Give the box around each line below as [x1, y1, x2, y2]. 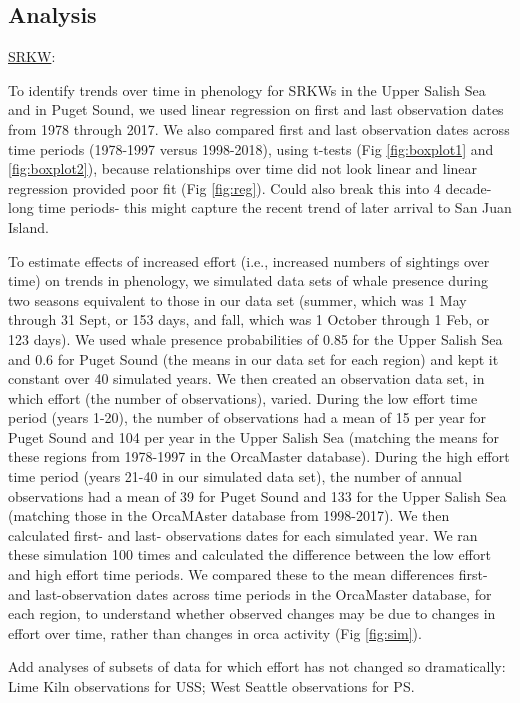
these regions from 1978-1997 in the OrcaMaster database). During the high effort [8, 446, 510, 467]
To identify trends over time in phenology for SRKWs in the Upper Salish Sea [8, 79, 486, 100]
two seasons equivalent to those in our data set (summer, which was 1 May [8, 289, 467, 310]
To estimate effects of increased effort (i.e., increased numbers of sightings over [8, 250, 490, 271]
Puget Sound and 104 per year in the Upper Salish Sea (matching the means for [8, 426, 499, 447]
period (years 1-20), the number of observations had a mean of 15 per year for [8, 407, 487, 428]
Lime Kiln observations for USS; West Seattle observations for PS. [8, 676, 415, 697]
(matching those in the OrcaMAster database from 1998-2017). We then [8, 505, 450, 526]
